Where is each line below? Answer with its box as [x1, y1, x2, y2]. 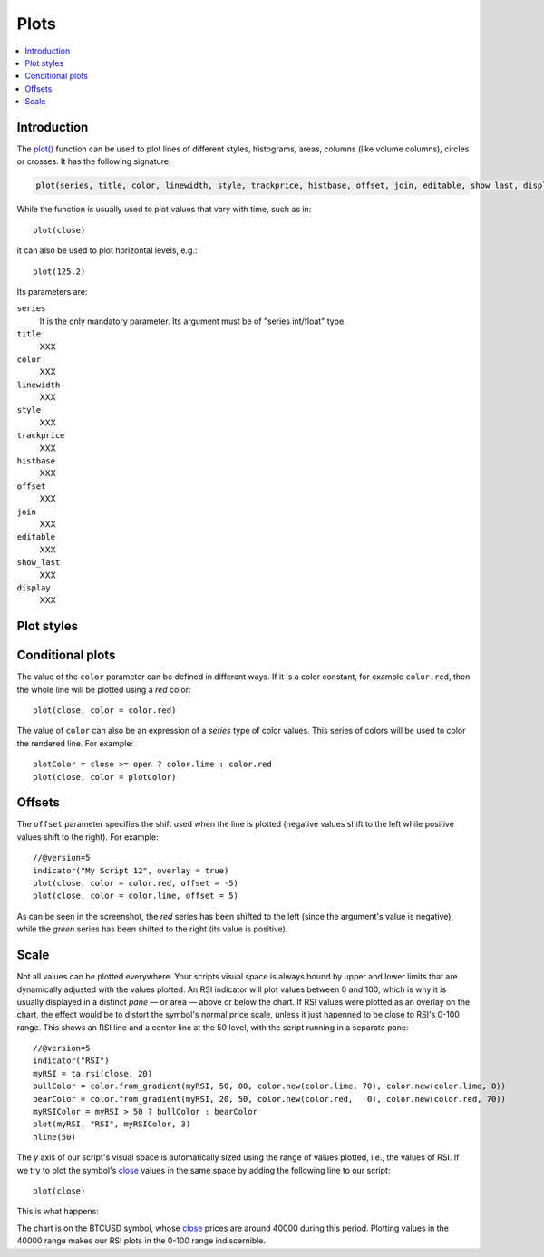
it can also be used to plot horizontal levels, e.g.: [16, 245, 198, 256]
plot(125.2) [33, 266, 86, 277]
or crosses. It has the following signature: [16, 156, 171, 167]
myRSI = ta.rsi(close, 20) [33, 1068, 153, 1078]
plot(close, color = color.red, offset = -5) [33, 878, 239, 889]
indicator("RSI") [33, 1056, 110, 1066]
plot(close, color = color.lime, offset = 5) [33, 891, 239, 901]
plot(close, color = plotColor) [33, 772, 177, 782]
